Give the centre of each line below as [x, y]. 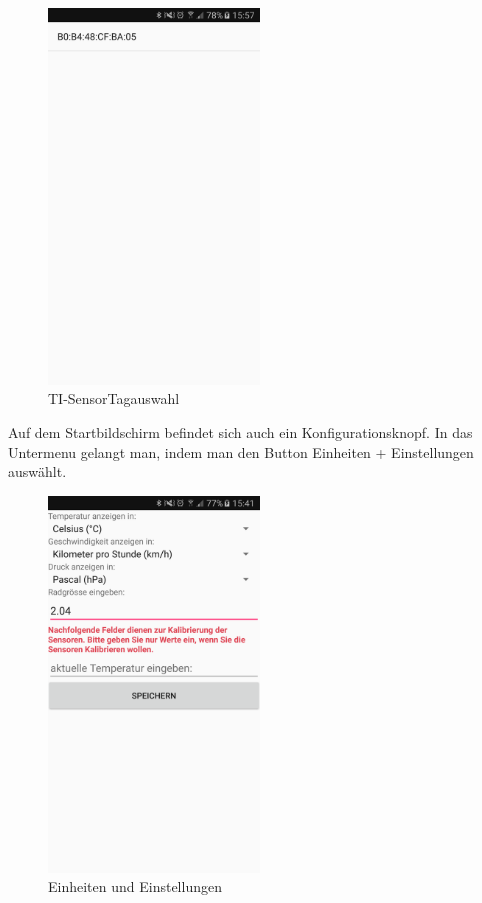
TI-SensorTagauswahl [114, 398]
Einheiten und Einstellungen [135, 886]
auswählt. [37, 471]
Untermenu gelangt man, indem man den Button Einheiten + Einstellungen [241, 451]
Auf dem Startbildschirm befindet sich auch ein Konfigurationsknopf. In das [240, 432]
